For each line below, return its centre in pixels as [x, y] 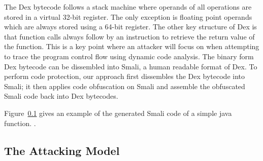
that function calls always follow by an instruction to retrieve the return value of [129, 36]
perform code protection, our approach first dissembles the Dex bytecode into [125, 76]
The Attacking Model [62, 150]
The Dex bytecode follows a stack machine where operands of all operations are [128, 7]
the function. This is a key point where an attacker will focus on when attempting [132, 46]
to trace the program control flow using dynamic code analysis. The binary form [129, 56]
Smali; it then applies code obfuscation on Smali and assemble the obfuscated [125, 86]
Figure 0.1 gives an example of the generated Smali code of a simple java [118, 113]
